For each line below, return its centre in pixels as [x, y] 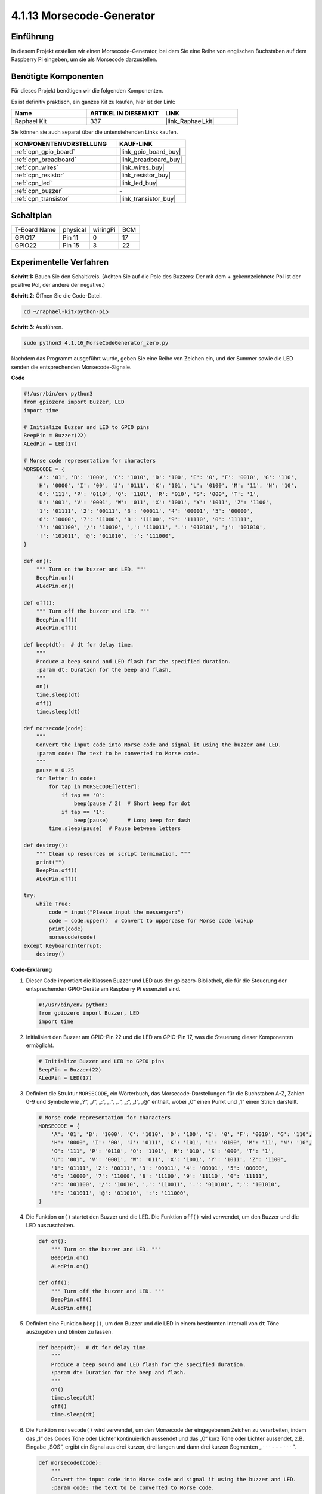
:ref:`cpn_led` [33, 183]
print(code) [66, 929]
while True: [54, 904]
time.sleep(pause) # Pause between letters [115, 829]
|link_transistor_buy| [148, 198]
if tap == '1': [83, 812]
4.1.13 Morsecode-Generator [83, 16]
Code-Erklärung [32, 970]
